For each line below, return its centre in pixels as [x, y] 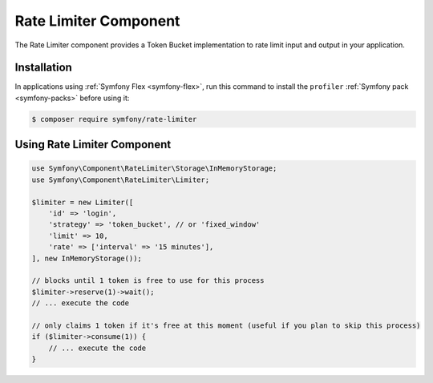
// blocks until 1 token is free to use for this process [148, 281]
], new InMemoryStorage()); [87, 258]
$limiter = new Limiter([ [83, 202]
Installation [43, 68]
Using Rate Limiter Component [93, 145]
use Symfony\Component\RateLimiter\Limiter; [121, 179]
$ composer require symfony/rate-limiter [114, 119]
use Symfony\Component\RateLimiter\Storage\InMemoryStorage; [154, 169]
